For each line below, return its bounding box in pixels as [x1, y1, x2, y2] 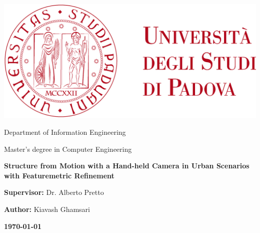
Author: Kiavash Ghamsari [4, 203, 90, 214]
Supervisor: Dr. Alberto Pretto [4, 187, 104, 197]
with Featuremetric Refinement [4, 170, 114, 180]
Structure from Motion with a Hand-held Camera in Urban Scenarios [4, 160, 249, 171]
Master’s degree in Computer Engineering [4, 143, 132, 154]
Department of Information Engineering [4, 126, 126, 137]
